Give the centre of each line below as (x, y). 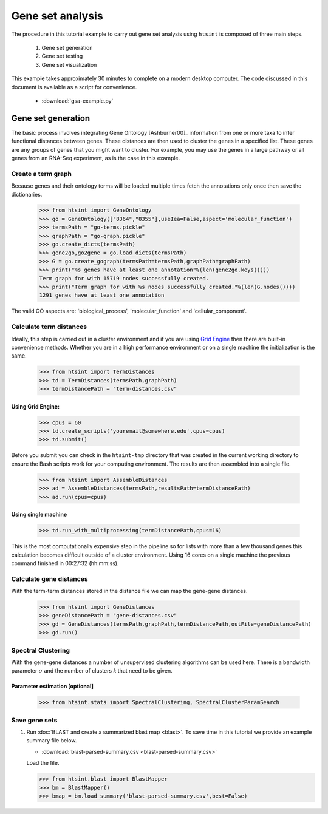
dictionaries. (27, 194)
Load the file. (43, 763)
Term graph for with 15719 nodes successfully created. (124, 278)
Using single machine (39, 514)
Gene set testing (62, 56)
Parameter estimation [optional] (52, 687)
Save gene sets (34, 720)
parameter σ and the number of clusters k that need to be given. (92, 671)
